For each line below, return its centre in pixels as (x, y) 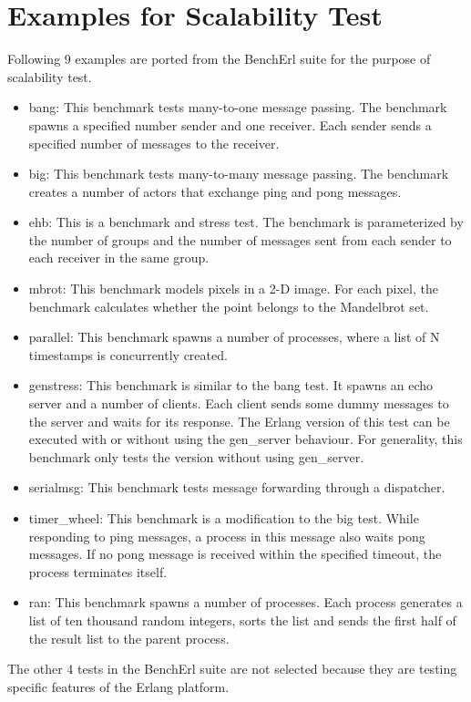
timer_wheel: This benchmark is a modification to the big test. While (224, 518)
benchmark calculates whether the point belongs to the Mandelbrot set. (229, 306)
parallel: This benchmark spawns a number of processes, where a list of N (234, 337)
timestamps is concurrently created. (128, 354)
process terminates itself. (98, 571)
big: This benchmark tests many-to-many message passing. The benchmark (239, 174)
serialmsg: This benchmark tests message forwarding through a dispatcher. (237, 487)
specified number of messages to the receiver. (154, 143)
